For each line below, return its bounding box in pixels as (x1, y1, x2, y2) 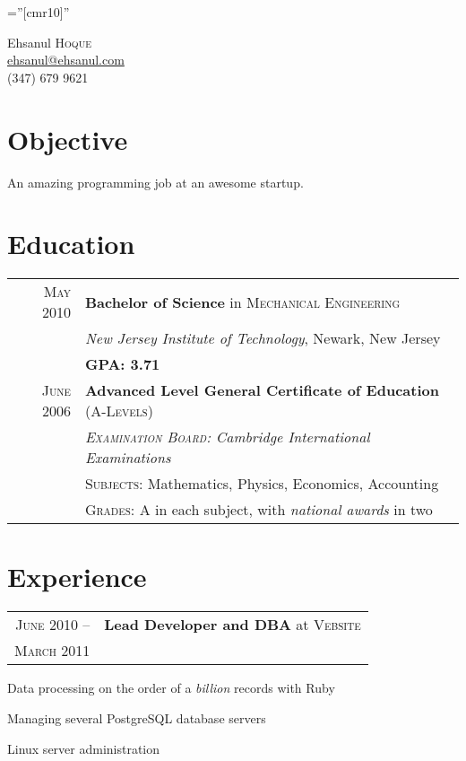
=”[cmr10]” (7, 3, 70, 21)
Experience (7, 558, 147, 595)
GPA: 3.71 (84, 354, 160, 375)
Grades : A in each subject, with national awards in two (84, 499, 433, 520)
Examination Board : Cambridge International (84, 426, 370, 448)
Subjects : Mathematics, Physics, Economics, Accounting (84, 473, 439, 494)
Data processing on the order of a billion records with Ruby (7, 678, 335, 697)
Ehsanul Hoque (7, 32, 91, 51)
